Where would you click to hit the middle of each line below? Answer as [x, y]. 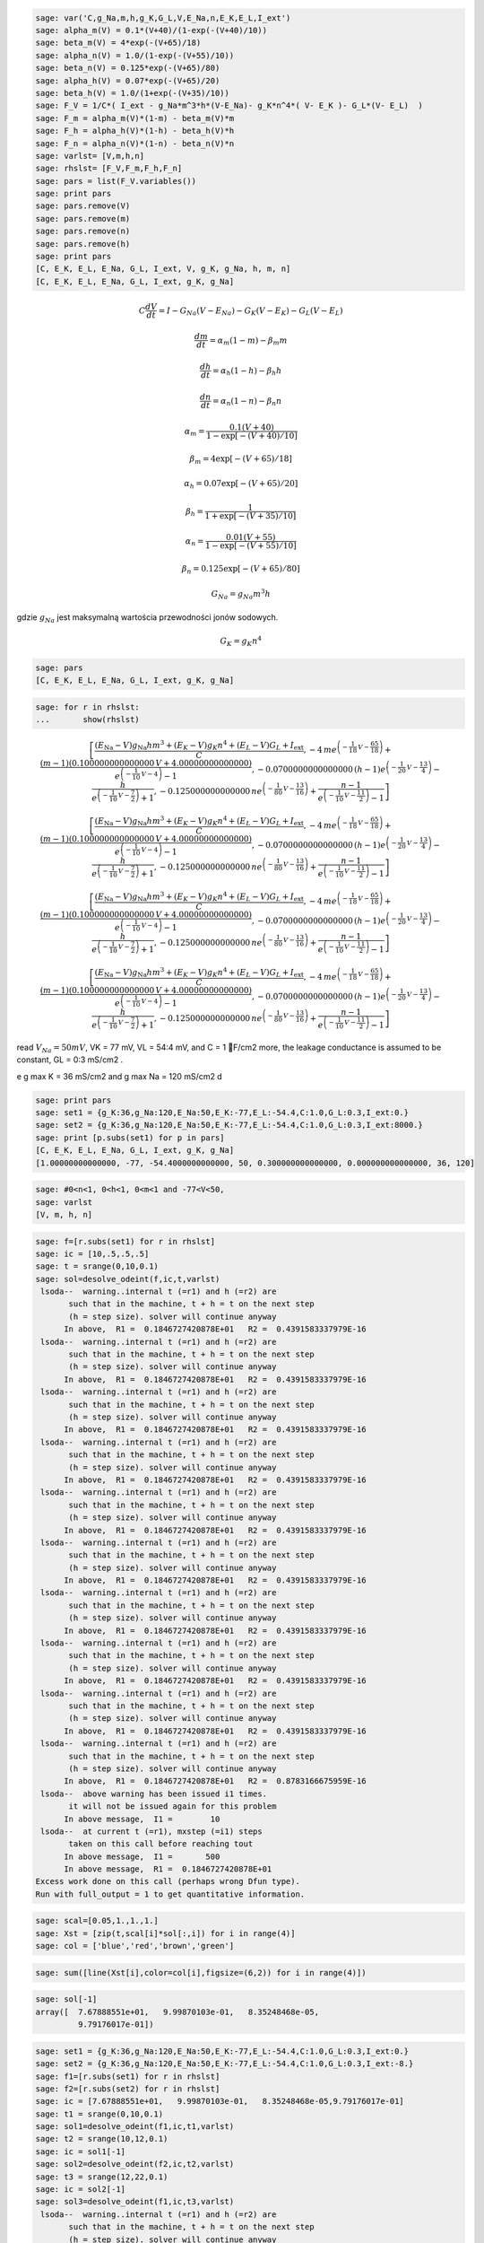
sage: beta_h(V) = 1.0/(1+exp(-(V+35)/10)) [133, 93]
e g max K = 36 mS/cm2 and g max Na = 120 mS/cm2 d [120, 1076]
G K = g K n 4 [241, 641]
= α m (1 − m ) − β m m [248, 341]
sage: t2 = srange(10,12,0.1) [102, 2139]
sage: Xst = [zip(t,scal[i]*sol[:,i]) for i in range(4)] [165, 1933]
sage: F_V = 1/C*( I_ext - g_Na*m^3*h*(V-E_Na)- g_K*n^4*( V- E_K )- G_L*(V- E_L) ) [229, 106]
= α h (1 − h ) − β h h [247, 371]
